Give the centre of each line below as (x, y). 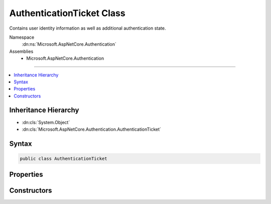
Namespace (22, 37)
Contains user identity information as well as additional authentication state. (88, 28)
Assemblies (21, 51)
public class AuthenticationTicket (63, 159)
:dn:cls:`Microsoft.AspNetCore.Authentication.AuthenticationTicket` (92, 129)
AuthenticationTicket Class (67, 13)
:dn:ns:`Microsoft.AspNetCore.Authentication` (69, 44)
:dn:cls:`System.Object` (46, 122)
